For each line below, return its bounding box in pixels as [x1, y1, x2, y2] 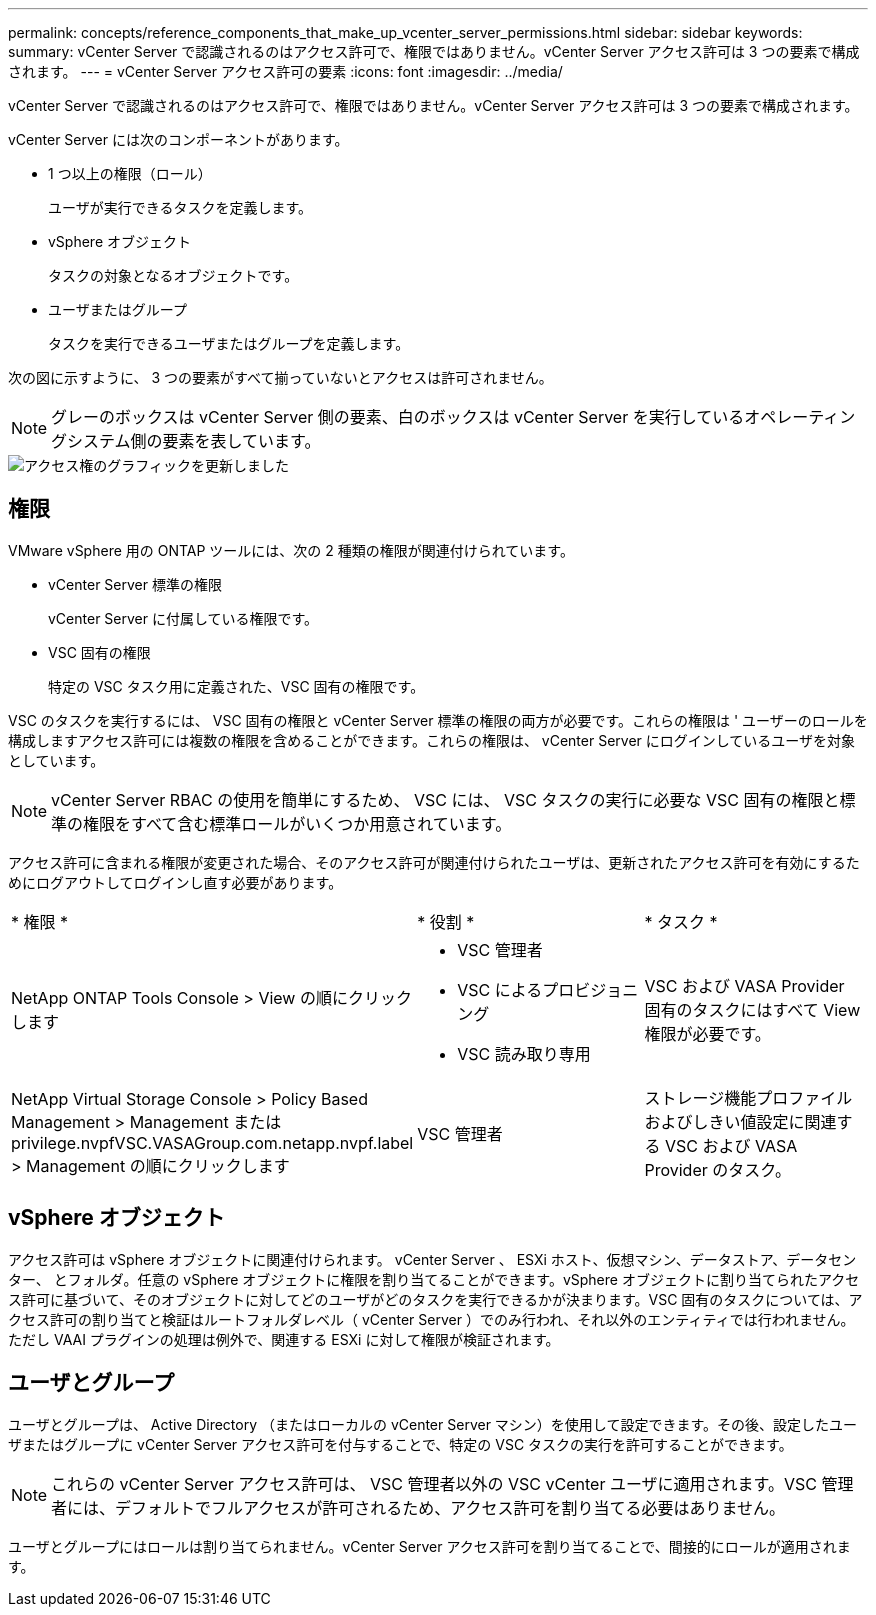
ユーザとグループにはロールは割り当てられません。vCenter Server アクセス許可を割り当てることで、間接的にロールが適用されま [8, 1537, 851, 1555]
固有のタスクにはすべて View [644, 999, 861, 1020]
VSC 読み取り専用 [457, 1043, 591, 1064]
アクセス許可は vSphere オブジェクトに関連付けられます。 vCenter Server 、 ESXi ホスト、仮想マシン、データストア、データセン [8, 1250, 857, 1268]
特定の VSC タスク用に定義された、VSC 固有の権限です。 [48, 677, 425, 695]
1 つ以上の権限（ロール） [48, 165, 212, 182]
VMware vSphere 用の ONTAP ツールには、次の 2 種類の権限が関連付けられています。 [8, 541, 574, 559]
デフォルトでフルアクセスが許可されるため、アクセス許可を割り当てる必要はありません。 [115, 1497, 785, 1518]
